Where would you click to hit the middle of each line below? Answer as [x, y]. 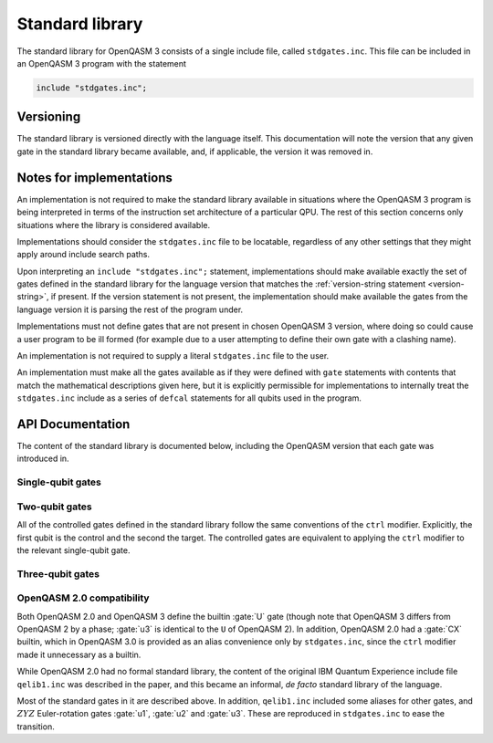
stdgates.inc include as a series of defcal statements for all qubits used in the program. [189, 398]
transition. [36, 727]
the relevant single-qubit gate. [73, 550]
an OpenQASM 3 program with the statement [102, 63]
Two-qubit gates [54, 507]
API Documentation [73, 424]
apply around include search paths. [84, 255]
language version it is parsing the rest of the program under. [130, 309]
